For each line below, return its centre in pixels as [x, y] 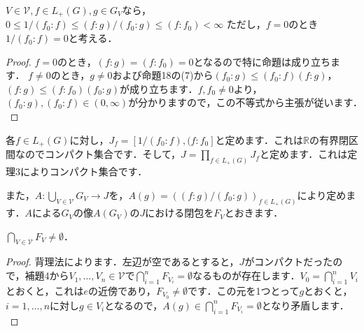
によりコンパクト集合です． [84, 171]
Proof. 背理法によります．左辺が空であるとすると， [122, 262]
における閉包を [180, 213]
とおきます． [254, 213]
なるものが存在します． [246, 275]
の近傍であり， [122, 290]
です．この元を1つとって [244, 290]
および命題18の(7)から [163, 75]
